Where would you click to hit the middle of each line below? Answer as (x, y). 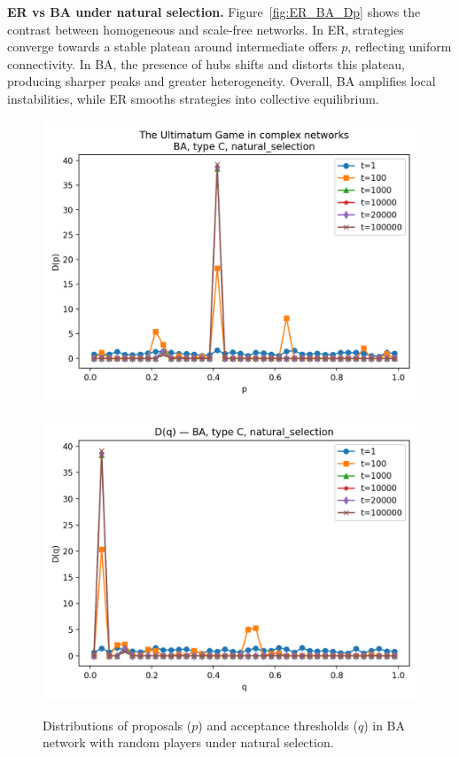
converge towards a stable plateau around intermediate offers (172, 47)
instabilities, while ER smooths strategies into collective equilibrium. (193, 98)
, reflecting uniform (400, 47)
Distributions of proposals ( (117, 725)
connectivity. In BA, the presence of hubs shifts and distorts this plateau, (206, 63)
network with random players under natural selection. (188, 742)
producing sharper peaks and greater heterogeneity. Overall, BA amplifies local (222, 81)
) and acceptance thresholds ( (278, 725)
